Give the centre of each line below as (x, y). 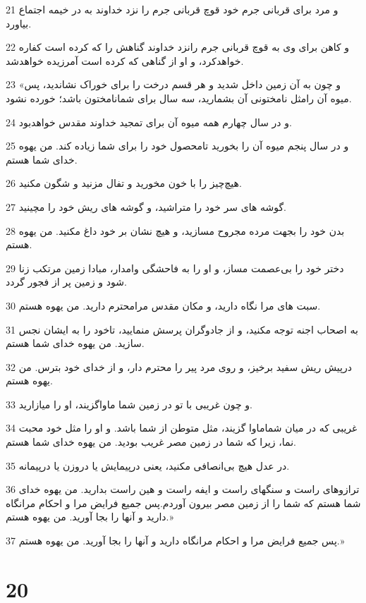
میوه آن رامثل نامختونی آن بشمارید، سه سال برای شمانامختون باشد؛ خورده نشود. (179, 98)
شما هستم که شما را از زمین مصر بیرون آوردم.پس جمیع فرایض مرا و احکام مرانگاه (183, 502)
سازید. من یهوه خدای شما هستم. (75, 343)
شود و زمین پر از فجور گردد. (66, 282)
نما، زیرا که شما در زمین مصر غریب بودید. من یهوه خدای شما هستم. (151, 442)
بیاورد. (19, 23)
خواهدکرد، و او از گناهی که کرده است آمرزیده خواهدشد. (125, 60)
